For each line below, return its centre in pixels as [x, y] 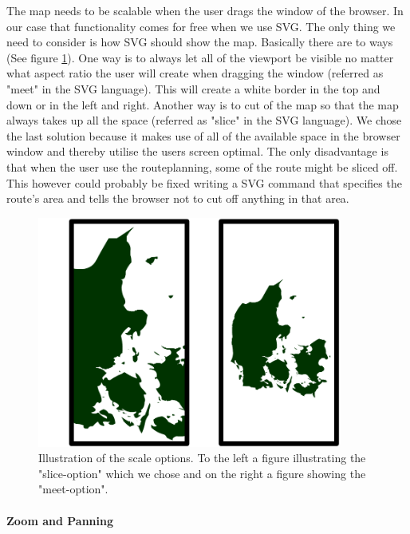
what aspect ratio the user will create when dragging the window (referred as [195, 73]
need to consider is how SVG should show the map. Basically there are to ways [200, 42]
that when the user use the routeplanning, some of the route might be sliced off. [202, 166]
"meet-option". [73, 489]
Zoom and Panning [60, 520]
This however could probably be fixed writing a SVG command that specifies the [204, 182]
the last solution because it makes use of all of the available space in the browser [203, 135]
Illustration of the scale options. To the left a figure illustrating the [202, 458]
